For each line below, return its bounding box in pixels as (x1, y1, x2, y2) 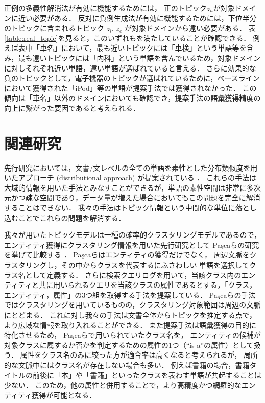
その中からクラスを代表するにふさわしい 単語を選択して (61, 259, 249, 270)
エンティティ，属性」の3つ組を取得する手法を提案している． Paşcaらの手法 (4, 289, 256, 300)
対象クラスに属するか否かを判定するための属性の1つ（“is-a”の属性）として (4, 339, 254, 350)
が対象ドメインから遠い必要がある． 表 (124, 22, 256, 33)
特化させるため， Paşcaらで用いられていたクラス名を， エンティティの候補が (4, 329, 261, 340)
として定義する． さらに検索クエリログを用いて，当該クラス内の (25, 269, 242, 280)
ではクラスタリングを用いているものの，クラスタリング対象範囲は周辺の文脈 (4, 299, 261, 310)
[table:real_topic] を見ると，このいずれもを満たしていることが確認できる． (4, 32, 251, 43)
